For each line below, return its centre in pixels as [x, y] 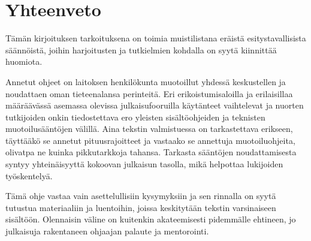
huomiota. [24, 61]
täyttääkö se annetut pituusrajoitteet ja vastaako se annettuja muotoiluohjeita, [150, 140]
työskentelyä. [29, 175]
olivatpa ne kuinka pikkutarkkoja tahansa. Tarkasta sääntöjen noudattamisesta [151, 152]
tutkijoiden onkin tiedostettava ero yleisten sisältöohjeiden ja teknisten [135, 117]
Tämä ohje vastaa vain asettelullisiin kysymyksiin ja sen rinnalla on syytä [141, 196]
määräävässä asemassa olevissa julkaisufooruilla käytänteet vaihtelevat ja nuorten [155, 105]
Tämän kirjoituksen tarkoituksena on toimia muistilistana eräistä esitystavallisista [156, 38]
